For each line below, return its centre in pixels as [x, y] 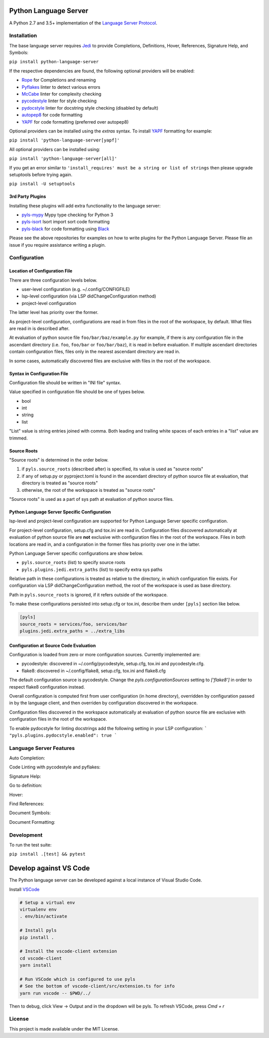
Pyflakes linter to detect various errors [61, 87]
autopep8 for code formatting [52, 115]
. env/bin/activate [43, 916]
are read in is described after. [39, 328]
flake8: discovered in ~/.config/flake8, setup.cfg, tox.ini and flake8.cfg [94, 671]
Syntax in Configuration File [39, 373]
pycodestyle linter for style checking [59, 101]
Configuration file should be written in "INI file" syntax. [65, 382]
